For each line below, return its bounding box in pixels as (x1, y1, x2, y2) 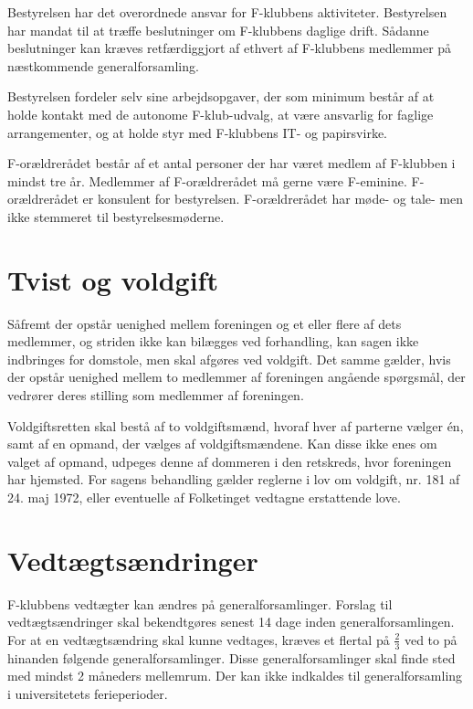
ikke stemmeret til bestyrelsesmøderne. (7, 206, 225, 226)
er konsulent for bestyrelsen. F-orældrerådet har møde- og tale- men (82, 189, 463, 208)
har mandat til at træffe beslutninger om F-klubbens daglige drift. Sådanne (7, 20, 429, 39)
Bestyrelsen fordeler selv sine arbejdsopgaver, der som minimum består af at (7, 87, 435, 106)
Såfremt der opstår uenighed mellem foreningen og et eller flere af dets (7, 313, 402, 333)
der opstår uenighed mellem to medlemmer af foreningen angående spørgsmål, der (7, 367, 466, 386)
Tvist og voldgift (7, 260, 218, 298)
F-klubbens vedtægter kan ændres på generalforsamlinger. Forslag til (7, 594, 393, 613)
